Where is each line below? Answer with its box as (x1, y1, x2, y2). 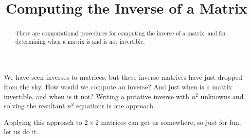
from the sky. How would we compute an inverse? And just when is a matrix (4, 82, 232, 92)
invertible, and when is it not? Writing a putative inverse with (4, 91, 190, 101)
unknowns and (200, 91, 244, 101)
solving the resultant (4, 101, 65, 111)
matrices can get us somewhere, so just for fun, (101, 117, 241, 127)
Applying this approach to (4, 117, 82, 127)
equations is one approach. (76, 101, 155, 111)
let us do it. (4, 126, 38, 137)
